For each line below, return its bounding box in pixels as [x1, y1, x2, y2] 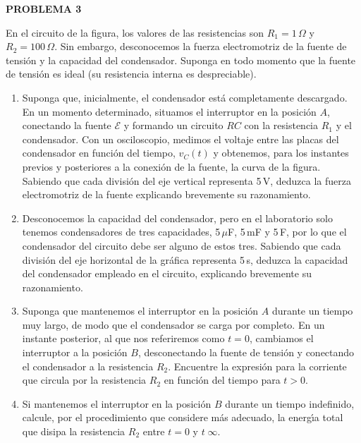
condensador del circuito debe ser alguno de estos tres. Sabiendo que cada [22, 238, 341, 253]
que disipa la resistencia [22, 424, 126, 439]
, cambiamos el [249, 331, 314, 346]
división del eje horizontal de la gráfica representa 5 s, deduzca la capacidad [22, 252, 348, 267]
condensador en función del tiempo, [22, 145, 176, 160]
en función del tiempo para [164, 372, 281, 387]
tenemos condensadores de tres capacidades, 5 [22, 224, 221, 239]
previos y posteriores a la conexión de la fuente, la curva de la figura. [22, 159, 321, 174]
